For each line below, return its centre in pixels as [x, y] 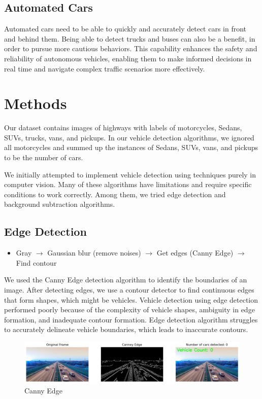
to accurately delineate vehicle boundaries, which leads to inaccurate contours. [126, 329]
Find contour [36, 262]
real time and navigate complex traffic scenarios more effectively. [105, 68]
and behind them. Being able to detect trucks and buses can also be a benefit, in [130, 38]
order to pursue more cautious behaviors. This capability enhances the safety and [131, 48]
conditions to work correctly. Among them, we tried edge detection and [115, 194]
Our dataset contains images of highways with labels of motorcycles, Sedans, [123, 128]
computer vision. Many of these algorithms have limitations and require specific [128, 184]
